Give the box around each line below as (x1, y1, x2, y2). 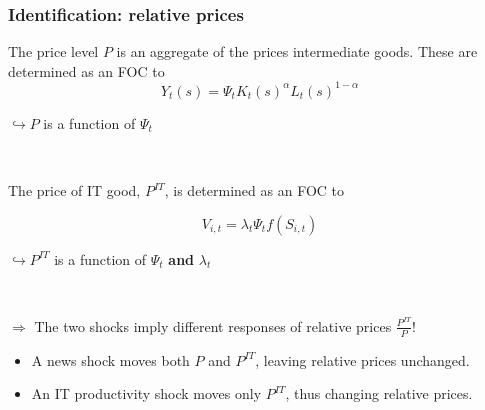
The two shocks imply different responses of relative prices (34, 315, 392, 336)
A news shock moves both (31, 349, 190, 370)
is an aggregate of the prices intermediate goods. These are (116, 41, 478, 62)
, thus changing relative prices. (285, 383, 473, 404)
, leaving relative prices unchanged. (255, 349, 470, 370)
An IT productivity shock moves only (31, 383, 262, 404)
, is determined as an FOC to (164, 180, 345, 201)
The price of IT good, (8, 180, 141, 201)
